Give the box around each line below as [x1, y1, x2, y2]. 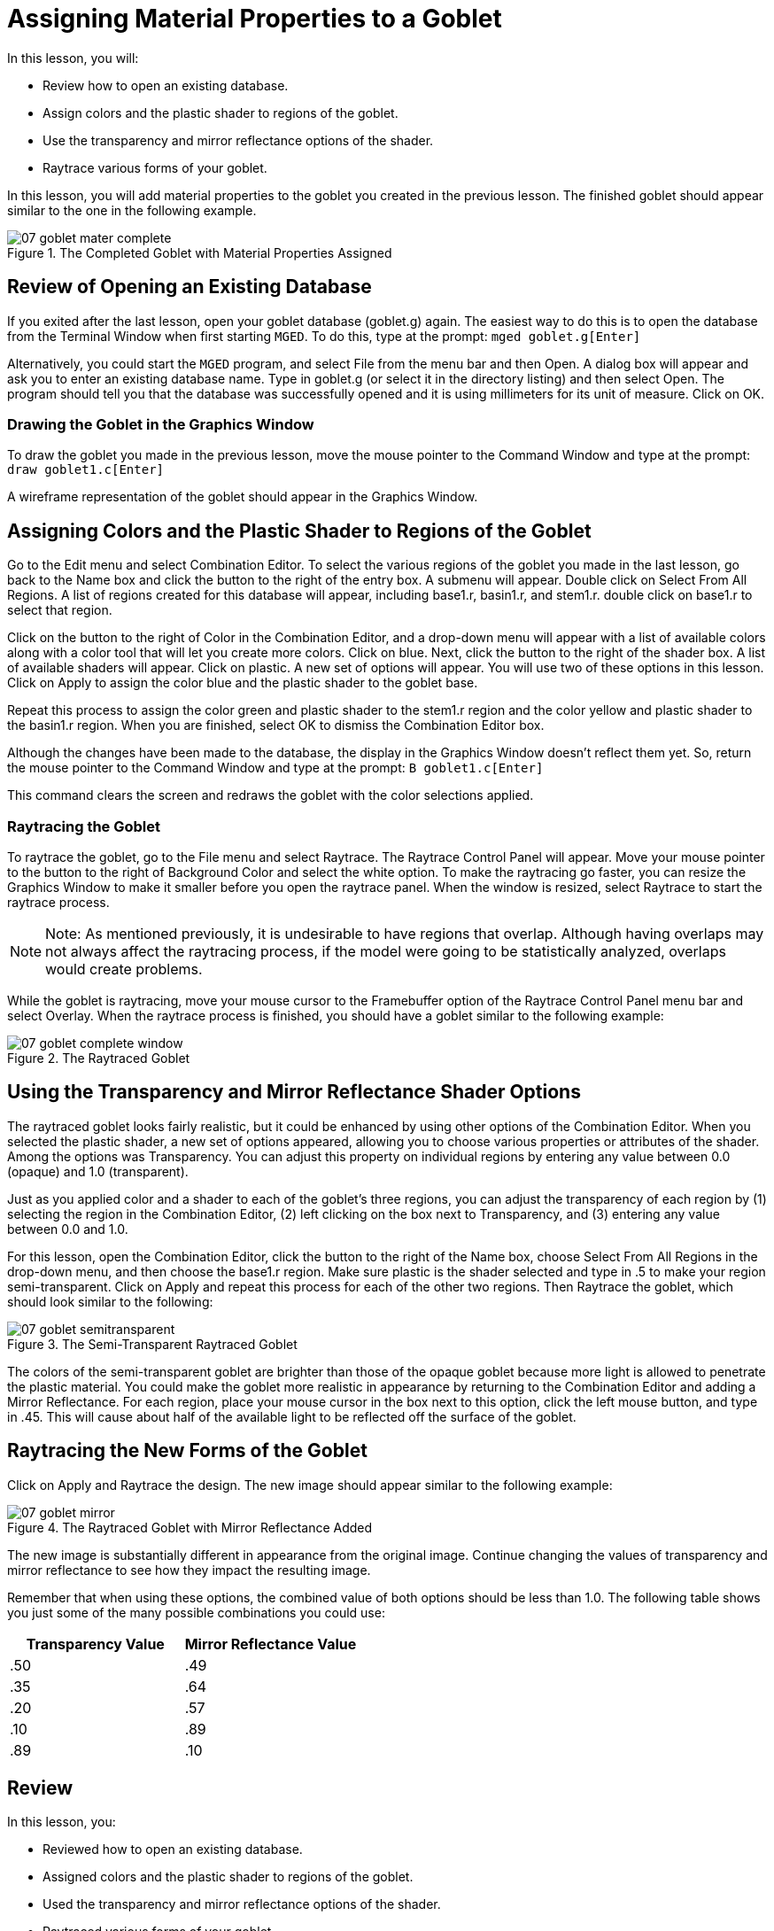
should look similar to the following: [7, 1293, 213, 1309]
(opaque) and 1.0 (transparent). [7, 1163, 189, 1179]
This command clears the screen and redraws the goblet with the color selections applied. [7, 787, 534, 803]
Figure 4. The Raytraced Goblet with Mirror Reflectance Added [7, 1519, 373, 1535]
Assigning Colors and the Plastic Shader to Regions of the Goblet [7, 519, 592, 542]
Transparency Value [26, 1634, 165, 1653]
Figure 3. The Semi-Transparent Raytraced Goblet [7, 1336, 298, 1352]
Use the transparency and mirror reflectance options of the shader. [43, 132, 434, 148]
